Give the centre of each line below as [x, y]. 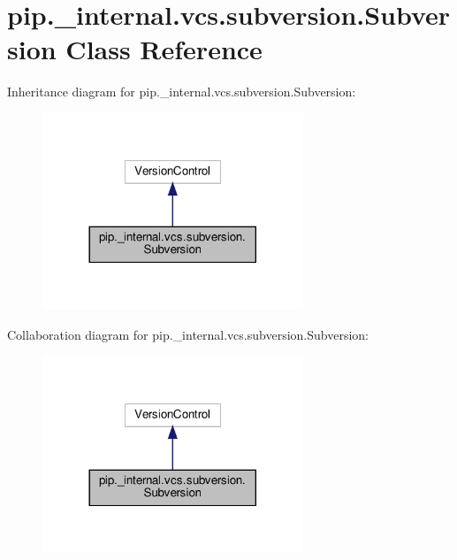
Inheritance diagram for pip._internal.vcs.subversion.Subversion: [182, 92]
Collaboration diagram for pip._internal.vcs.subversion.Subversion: [188, 334]
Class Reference [164, 49]
